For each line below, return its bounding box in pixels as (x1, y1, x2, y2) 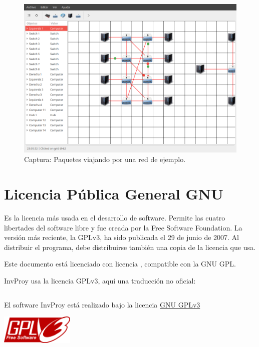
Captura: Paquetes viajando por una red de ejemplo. (24, 154, 186, 164)
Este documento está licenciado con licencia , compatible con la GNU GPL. (4, 258, 236, 269)
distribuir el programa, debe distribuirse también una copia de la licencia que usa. (4, 241, 255, 252)
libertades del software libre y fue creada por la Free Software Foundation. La (4, 222, 242, 232)
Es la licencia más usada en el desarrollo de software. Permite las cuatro (4, 212, 225, 223)
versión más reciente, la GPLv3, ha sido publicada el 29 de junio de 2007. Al (4, 232, 239, 242)
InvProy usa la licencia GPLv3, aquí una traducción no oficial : (4, 275, 196, 286)
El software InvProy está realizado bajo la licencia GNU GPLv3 (4, 299, 200, 309)
